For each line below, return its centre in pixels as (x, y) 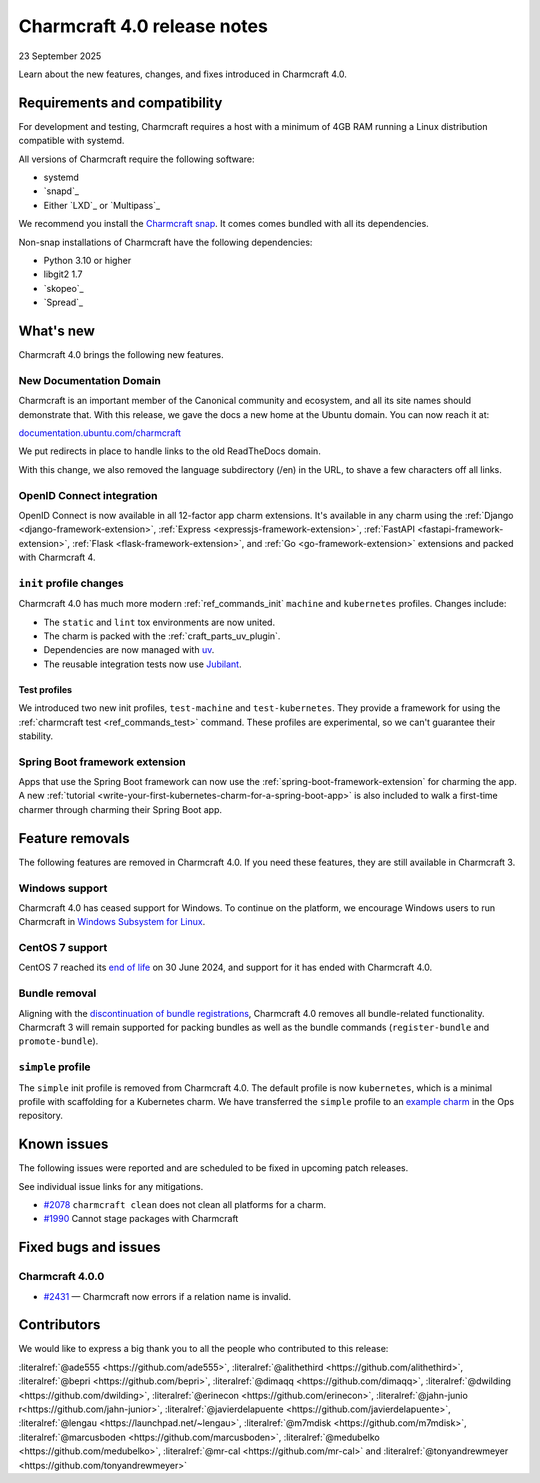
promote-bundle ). (58, 1041)
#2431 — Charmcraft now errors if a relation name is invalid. (167, 1296)
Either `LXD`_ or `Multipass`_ (101, 205)
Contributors (59, 1325)
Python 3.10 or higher (87, 260)
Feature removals (74, 838)
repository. (41, 1116)
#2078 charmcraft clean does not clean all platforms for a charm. (185, 1204)
